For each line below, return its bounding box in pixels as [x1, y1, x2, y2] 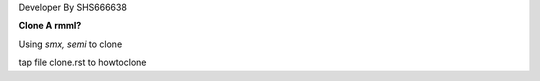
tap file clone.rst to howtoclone [18, 56, 147, 69]
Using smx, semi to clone [18, 38, 123, 50]
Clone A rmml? [18, 20, 82, 32]
